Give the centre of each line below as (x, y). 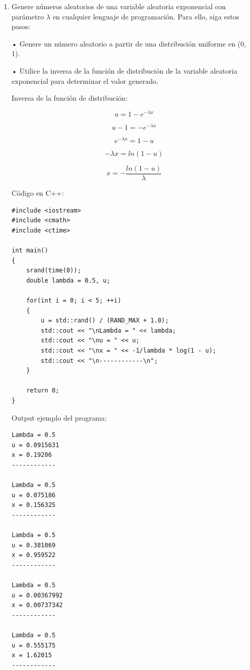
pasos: (21, 26)
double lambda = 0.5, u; (68, 280)
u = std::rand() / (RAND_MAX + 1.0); (105, 321)
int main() (30, 251)
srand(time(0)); (54, 271)
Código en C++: (38, 193)
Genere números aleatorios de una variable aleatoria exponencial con (119, 6)
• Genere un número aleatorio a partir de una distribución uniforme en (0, (129, 43)
